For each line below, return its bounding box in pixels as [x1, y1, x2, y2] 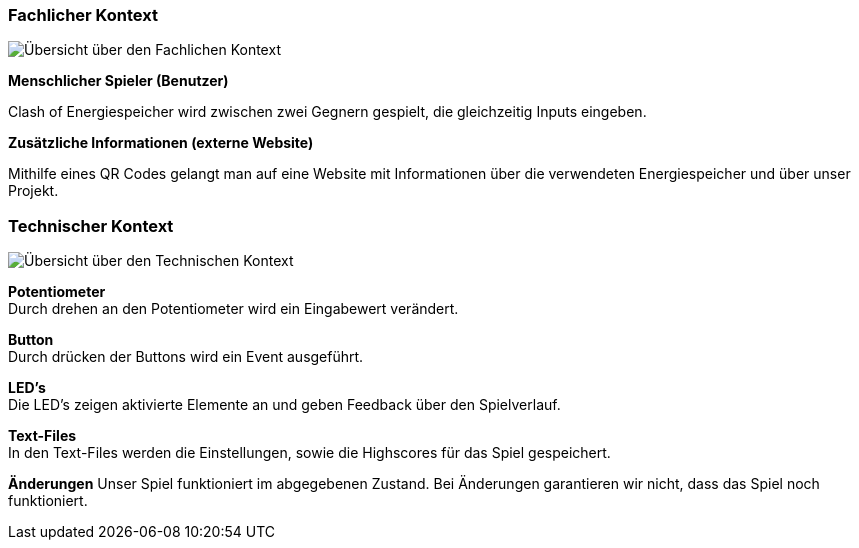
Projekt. [8, 182, 59, 200]
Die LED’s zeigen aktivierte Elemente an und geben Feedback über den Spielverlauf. [8, 396, 561, 414]
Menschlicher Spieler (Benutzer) [8, 72, 229, 90]
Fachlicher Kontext [8, 5, 158, 25]
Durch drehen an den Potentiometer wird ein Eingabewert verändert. [8, 300, 459, 318]
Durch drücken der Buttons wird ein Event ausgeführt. [8, 348, 364, 366]
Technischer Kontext [8, 215, 174, 236]
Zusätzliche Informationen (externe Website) [8, 134, 314, 152]
